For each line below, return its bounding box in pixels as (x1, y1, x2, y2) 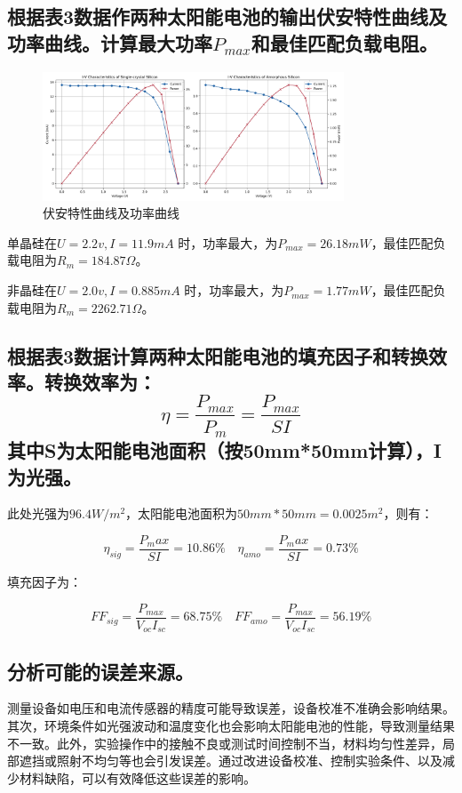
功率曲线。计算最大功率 (7, 28, 212, 56)
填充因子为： (7, 573, 82, 591)
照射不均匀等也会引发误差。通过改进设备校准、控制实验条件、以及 (56, 751, 442, 770)
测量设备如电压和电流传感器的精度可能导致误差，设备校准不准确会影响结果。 (7, 699, 455, 717)
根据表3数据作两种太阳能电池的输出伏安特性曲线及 (7, 3, 448, 30)
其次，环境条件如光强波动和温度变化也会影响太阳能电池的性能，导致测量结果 (7, 716, 455, 734)
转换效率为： (44, 368, 156, 396)
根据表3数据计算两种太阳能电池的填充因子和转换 (7, 341, 429, 369)
